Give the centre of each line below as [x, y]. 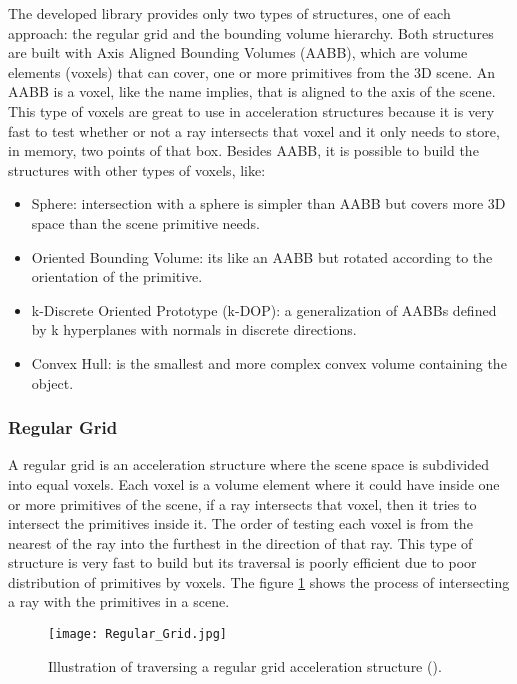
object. [52, 382]
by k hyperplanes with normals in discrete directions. [194, 329]
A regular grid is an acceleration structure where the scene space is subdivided [248, 464]
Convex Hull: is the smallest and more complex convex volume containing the [269, 362]
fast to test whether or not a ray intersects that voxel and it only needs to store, [254, 130]
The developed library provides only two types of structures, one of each [229, 13]
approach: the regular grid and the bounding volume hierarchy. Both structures [251, 32]
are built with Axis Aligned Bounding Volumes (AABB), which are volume [238, 52]
